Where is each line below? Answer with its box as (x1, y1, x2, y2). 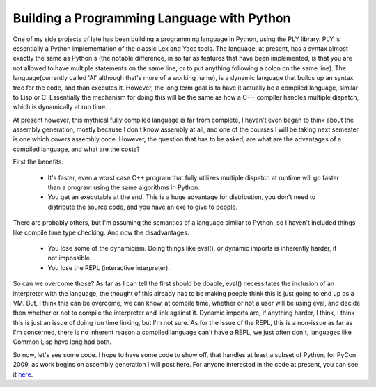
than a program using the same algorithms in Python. (47, 183, 200, 191)
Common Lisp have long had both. (13, 338, 111, 346)
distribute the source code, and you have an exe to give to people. (47, 203, 238, 211)
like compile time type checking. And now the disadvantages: (13, 228, 189, 237)
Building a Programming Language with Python (13, 10, 291, 26)
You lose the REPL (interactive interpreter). (47, 263, 171, 271)
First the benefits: (13, 157, 64, 166)
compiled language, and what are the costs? (13, 145, 141, 153)
